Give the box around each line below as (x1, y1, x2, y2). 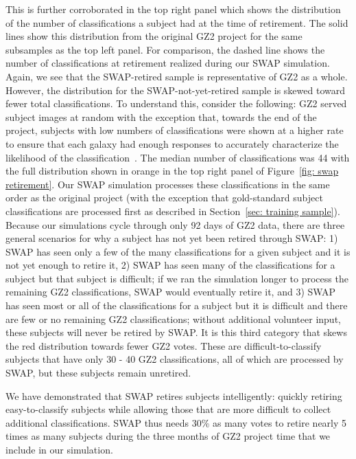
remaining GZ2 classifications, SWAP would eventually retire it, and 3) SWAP (5, 284, 336, 299)
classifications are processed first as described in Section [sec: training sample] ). (5, 203, 340, 218)
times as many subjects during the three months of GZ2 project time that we (5, 429, 331, 443)
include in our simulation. (5, 443, 113, 456)
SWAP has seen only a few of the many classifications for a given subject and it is (5, 244, 351, 258)
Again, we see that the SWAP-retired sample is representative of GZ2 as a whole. (5, 69, 348, 83)
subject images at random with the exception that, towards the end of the (5, 109, 317, 124)
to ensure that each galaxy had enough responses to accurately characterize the (5, 136, 339, 150)
